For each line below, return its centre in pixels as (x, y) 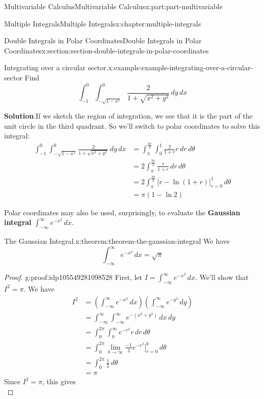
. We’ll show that (222, 277)
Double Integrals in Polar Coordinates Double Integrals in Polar (103, 40)
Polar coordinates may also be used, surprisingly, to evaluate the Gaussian (122, 212)
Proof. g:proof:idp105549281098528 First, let (73, 277)
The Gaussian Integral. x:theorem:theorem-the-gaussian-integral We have (117, 241)
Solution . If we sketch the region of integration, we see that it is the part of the (128, 116)
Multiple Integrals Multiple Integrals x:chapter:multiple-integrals (103, 23)
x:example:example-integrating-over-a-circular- (181, 67)
